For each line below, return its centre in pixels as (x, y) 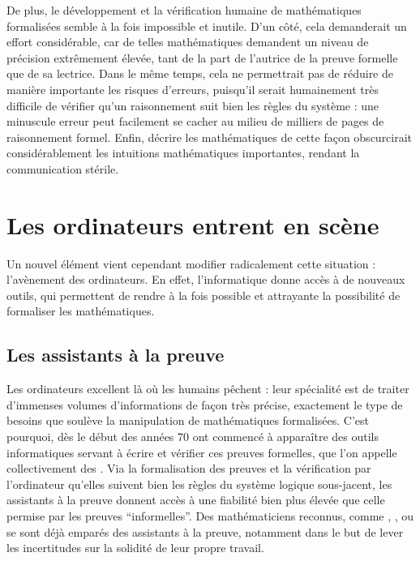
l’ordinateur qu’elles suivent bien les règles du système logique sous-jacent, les (199, 484)
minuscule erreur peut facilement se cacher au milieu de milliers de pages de (195, 121)
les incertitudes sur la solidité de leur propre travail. (135, 548)
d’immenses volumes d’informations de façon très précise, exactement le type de (205, 404)
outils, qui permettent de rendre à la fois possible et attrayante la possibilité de (204, 295)
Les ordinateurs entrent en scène (193, 224)
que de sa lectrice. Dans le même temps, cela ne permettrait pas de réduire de (200, 73)
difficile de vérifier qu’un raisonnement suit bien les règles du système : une (193, 105)
